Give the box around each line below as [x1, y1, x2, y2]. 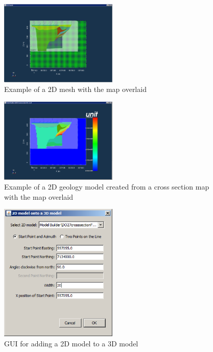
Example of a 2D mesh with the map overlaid [4, 84, 147, 95]
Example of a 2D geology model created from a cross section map [4, 181, 209, 192]
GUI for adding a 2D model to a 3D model [4, 338, 138, 348]
